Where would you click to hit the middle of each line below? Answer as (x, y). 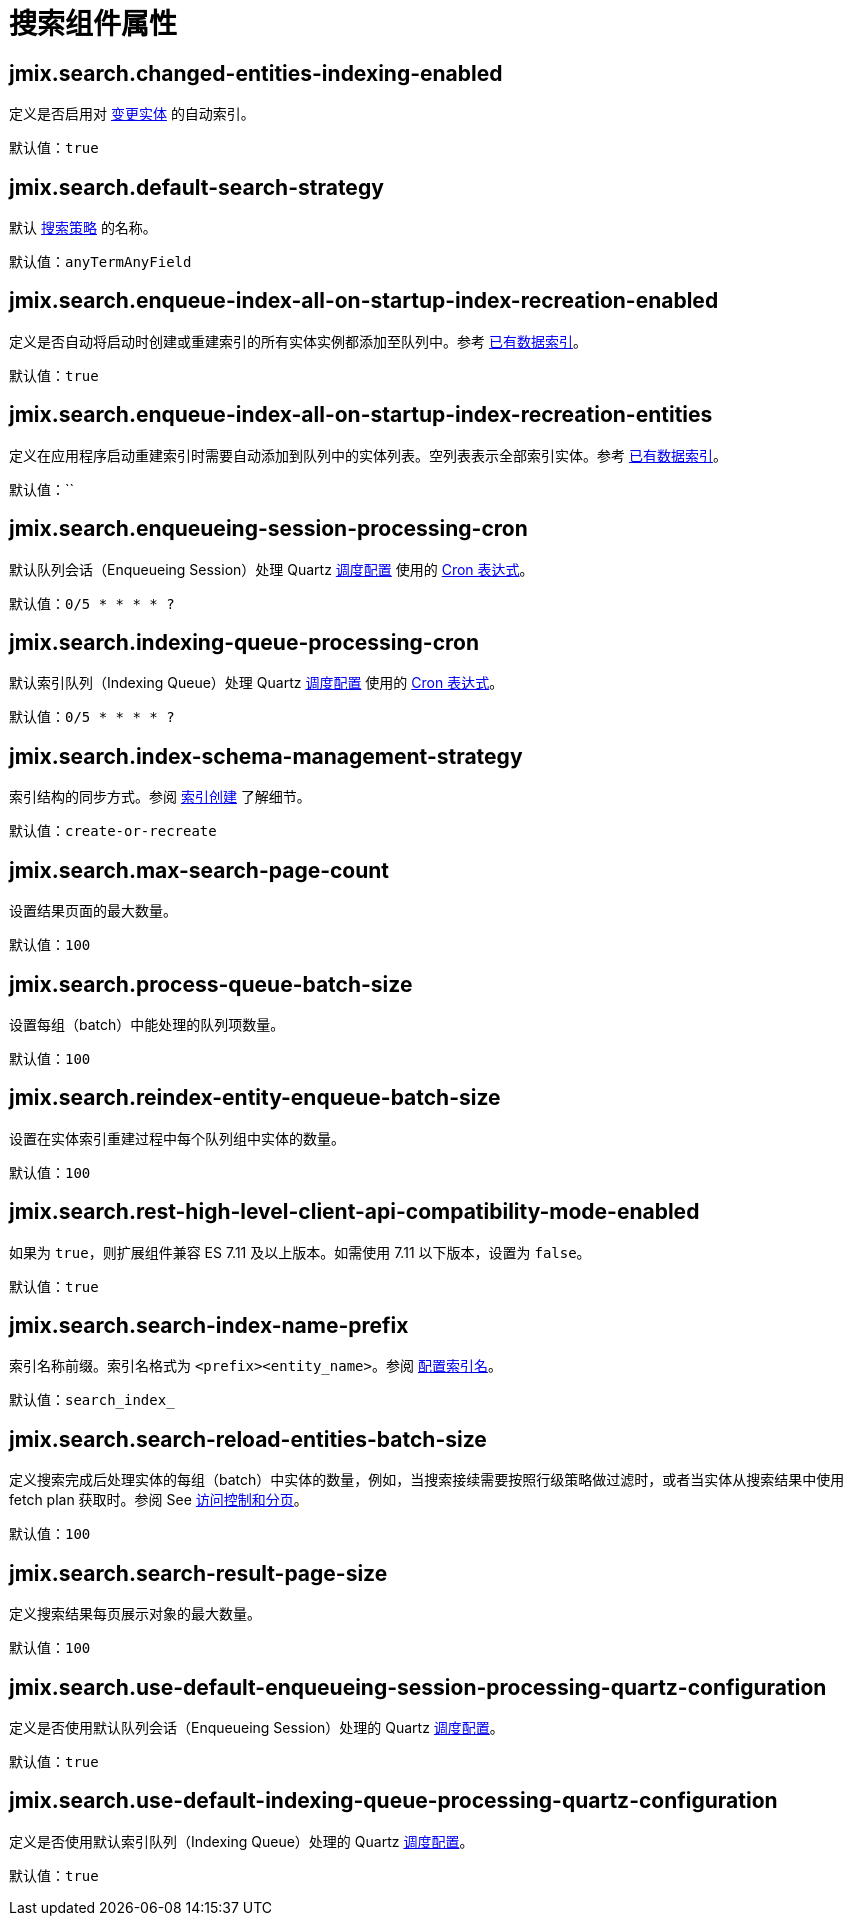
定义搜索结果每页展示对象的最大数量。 (135, 1614)
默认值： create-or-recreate (113, 831)
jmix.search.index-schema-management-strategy (266, 756)
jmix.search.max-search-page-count (199, 870)
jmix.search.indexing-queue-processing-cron (244, 642)
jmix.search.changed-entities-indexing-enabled (256, 73)
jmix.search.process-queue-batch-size (211, 984)
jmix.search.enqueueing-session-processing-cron (268, 529)
